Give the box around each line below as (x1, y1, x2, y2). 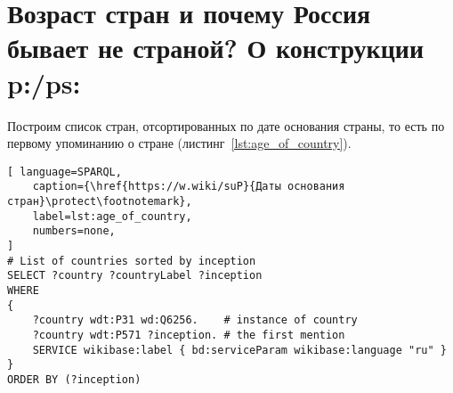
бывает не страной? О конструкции (7, 29, 425, 66)
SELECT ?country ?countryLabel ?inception (7, 269, 263, 282)
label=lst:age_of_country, (32, 209, 192, 223)
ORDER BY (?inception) (7, 373, 142, 386)
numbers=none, (32, 225, 116, 238)
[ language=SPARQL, (7, 165, 122, 178)
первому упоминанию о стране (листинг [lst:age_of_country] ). (7, 134, 352, 152)
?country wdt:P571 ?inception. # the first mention (32, 328, 345, 341)
